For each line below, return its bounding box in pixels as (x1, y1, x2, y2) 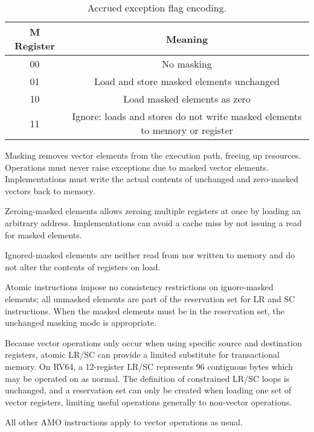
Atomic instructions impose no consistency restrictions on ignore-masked (5, 281, 274, 293)
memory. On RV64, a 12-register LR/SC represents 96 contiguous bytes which (5, 360, 293, 372)
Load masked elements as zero (123, 92, 251, 106)
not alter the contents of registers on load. (5, 260, 161, 273)
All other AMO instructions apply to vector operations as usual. (5, 416, 243, 428)
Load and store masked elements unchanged (94, 74, 280, 88)
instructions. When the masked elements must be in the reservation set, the (5, 304, 284, 317)
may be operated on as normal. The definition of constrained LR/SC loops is (5, 372, 290, 384)
